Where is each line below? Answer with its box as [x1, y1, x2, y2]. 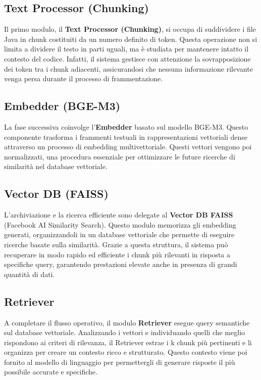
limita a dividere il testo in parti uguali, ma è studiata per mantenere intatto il [4, 43, 249, 54]
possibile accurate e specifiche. [4, 366, 97, 377]
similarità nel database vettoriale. [4, 161, 108, 172]
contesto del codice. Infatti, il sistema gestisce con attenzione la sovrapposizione [4, 53, 251, 64]
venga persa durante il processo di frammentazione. [4, 73, 163, 84]
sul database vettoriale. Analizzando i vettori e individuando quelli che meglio [4, 327, 245, 338]
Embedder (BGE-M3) [4, 98, 121, 114]
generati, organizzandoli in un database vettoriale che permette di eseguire [4, 229, 235, 240]
